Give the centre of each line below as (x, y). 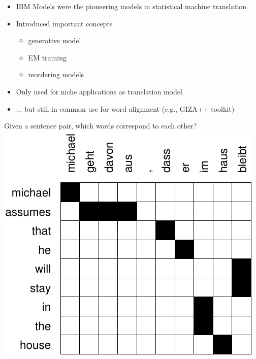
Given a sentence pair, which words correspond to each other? (101, 126)
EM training (47, 57)
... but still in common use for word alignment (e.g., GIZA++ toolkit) (125, 108)
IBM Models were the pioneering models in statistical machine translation (131, 6)
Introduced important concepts (64, 23)
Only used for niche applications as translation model (99, 91)
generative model (55, 40)
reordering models (56, 74)
